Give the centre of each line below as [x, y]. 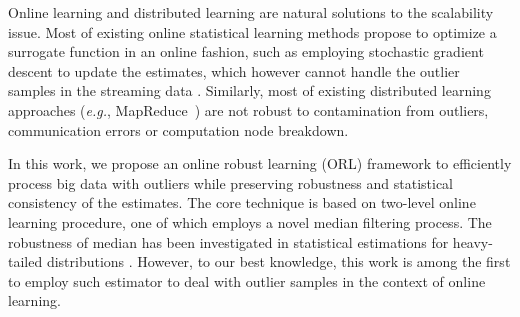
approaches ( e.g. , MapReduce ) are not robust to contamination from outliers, [248, 109]
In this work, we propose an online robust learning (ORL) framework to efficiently [260, 163]
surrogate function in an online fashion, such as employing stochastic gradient [246, 51]
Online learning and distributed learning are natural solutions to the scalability [251, 12]
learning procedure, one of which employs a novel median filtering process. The [250, 221]
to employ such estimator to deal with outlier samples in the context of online [247, 280]
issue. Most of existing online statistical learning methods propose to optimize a [252, 31]
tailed [25, 261]
